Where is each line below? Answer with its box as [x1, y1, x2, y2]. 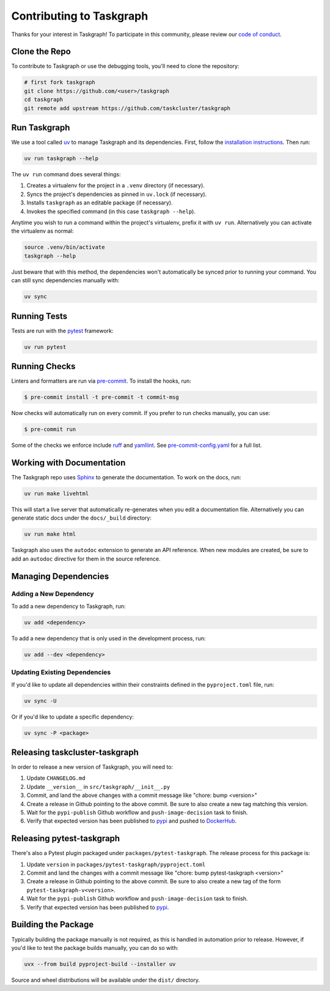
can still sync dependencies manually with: [11, 277, 120, 284]
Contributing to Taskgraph [11, 9, 148, 23]
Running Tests [11, 311, 67, 321]
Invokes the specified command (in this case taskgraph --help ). [26, 208, 196, 215]
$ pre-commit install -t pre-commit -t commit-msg [24, 394, 180, 401]
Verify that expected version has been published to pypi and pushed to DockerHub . [26, 817, 237, 825]
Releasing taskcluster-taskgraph [11, 747, 139, 757]
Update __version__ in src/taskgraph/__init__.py [26, 783, 170, 790]
